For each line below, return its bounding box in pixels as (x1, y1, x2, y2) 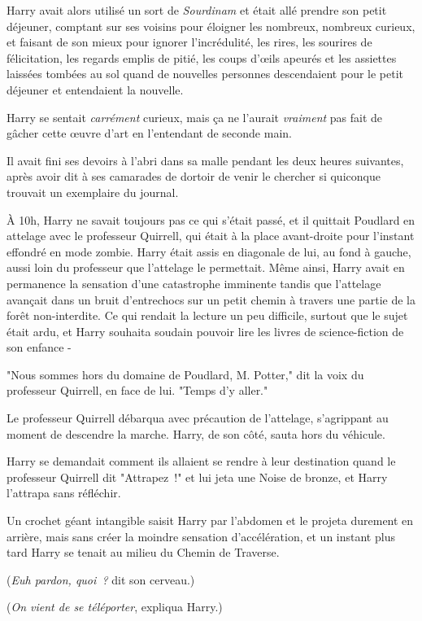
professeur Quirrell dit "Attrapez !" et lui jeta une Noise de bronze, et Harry (7, 468, 388, 485)
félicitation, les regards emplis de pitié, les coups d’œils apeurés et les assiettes (7, 49, 397, 66)
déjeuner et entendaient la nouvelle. (7, 81, 184, 98)
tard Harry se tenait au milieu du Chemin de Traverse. (7, 544, 280, 561)
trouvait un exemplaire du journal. (7, 183, 179, 200)
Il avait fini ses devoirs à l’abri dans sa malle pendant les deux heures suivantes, (7, 151, 404, 168)
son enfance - (7, 339, 72, 356)
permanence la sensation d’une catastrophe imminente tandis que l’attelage (7, 274, 381, 291)
